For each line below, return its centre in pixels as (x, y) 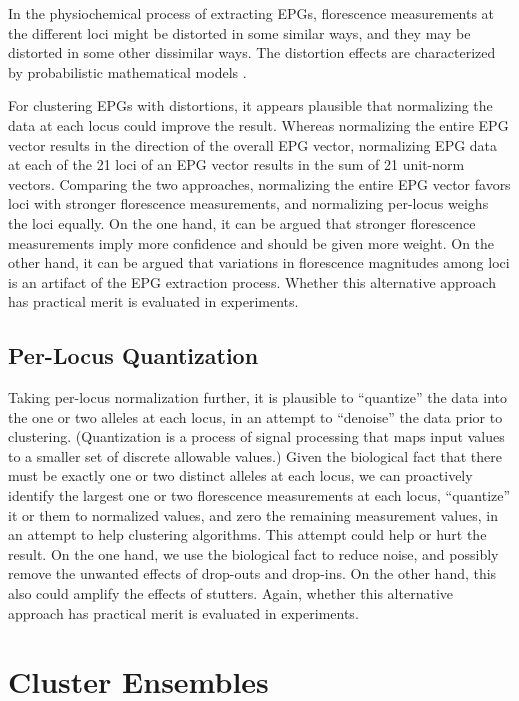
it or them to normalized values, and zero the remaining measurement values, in (253, 514)
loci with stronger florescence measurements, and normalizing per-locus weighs (248, 203)
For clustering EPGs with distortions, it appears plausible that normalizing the (250, 105)
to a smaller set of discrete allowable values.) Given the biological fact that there (255, 455)
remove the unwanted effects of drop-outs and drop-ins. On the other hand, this (252, 573)
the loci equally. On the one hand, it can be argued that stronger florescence (242, 222)
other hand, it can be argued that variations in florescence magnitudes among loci (259, 262)
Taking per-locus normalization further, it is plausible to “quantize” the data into (257, 397)
